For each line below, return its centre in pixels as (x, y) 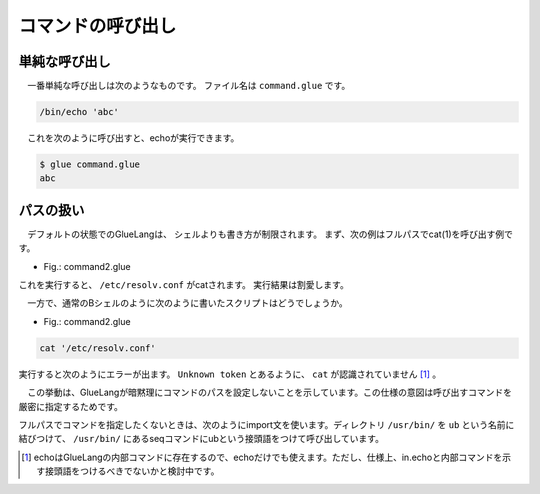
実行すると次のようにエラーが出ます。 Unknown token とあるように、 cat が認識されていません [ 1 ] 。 (230, 374)
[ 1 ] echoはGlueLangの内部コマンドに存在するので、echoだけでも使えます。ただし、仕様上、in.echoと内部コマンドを (262, 457)
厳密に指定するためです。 (71, 406)
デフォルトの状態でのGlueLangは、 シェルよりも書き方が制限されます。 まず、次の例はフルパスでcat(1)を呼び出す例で (270, 234)
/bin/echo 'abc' (79, 112)
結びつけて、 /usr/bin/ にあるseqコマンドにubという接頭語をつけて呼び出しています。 (201, 439)
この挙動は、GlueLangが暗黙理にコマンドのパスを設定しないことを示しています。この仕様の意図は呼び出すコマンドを (269, 392)
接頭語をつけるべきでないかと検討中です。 (132, 471)
